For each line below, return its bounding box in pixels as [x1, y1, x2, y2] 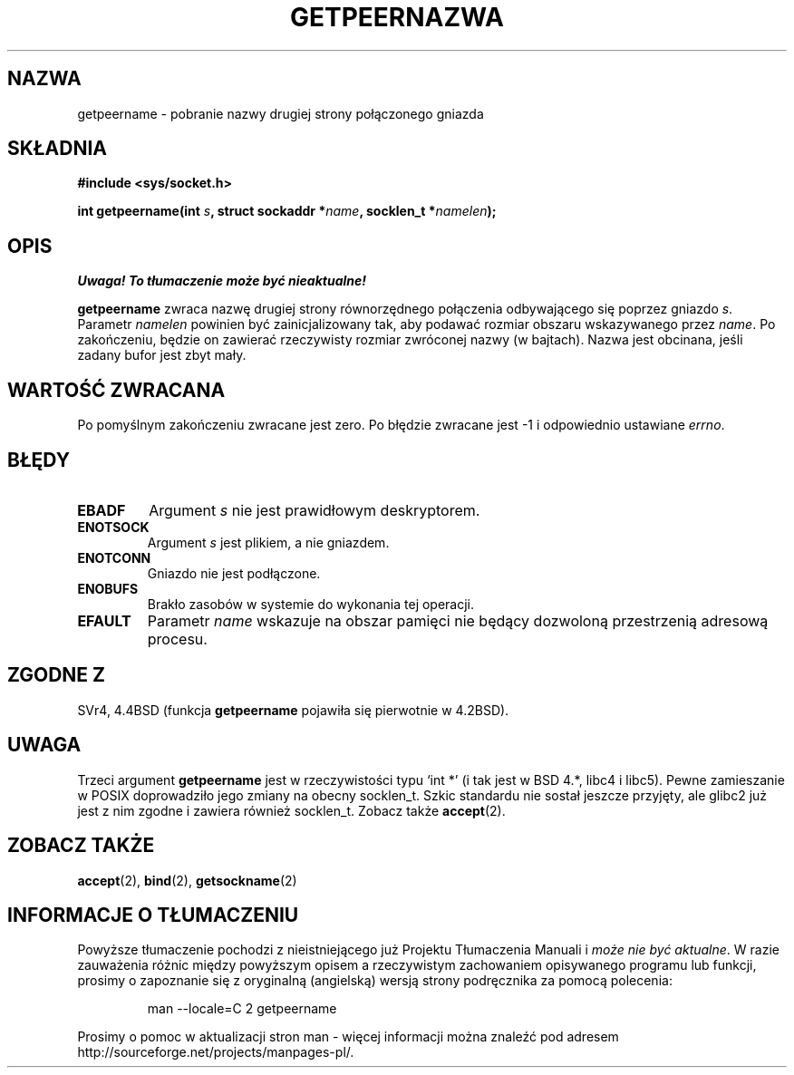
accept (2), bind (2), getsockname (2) [77, 872, 297, 888]
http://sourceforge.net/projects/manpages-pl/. [77, 1044, 354, 1060]
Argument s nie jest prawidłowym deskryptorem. [149, 500, 480, 519]
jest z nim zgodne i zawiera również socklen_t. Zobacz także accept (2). [77, 802, 506, 818]
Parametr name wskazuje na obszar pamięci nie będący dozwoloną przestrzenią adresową [147, 611, 769, 630]
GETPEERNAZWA [289, 2, 505, 33]
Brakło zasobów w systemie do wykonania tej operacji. [147, 596, 475, 612]
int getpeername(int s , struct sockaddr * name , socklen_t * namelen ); [77, 203, 497, 219]
